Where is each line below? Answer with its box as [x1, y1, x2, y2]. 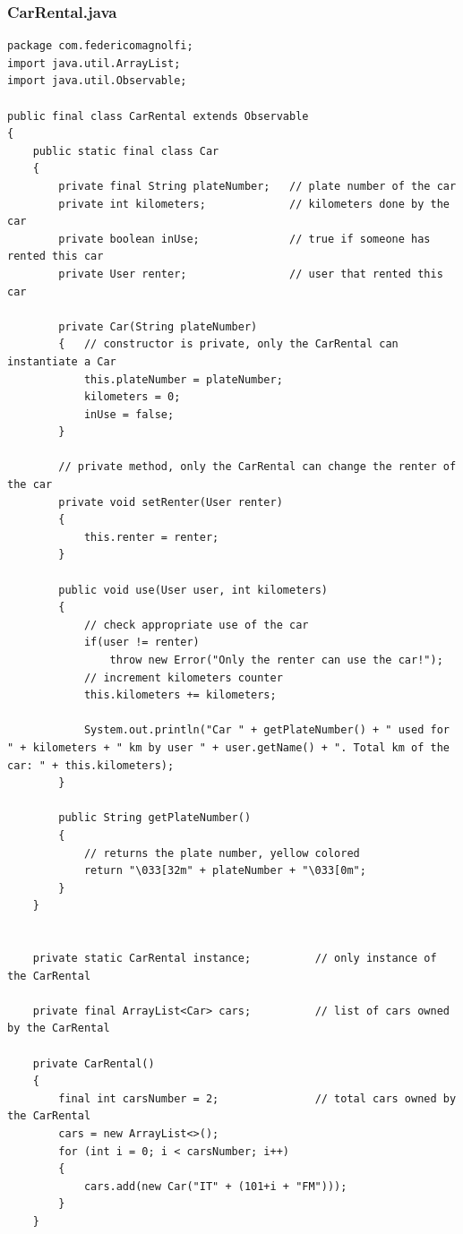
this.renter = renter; [83, 530, 219, 544]
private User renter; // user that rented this [58, 267, 443, 280]
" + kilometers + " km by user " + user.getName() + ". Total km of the [7, 741, 450, 754]
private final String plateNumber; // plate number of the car [58, 179, 457, 193]
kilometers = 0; [83, 390, 181, 404]
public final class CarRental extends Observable [7, 109, 309, 123]
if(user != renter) [83, 636, 200, 649]
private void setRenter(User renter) [58, 495, 283, 509]
